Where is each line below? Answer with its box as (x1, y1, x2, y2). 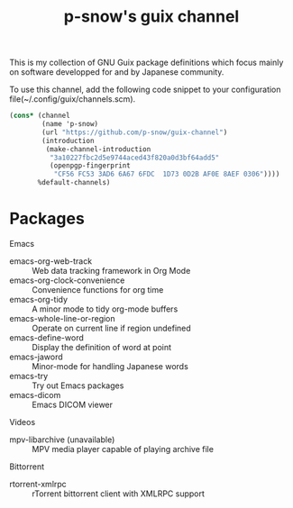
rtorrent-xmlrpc (9, 479, 68, 489)
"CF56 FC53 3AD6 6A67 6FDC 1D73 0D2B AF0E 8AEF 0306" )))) (53, 169, 280, 179)
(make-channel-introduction (45, 144, 151, 154)
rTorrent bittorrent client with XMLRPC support (32, 488, 206, 499)
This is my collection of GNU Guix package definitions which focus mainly (9, 57, 284, 68)
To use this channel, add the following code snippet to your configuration (9, 84, 281, 95)
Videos (9, 417, 36, 427)
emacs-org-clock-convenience (9, 275, 125, 286)
